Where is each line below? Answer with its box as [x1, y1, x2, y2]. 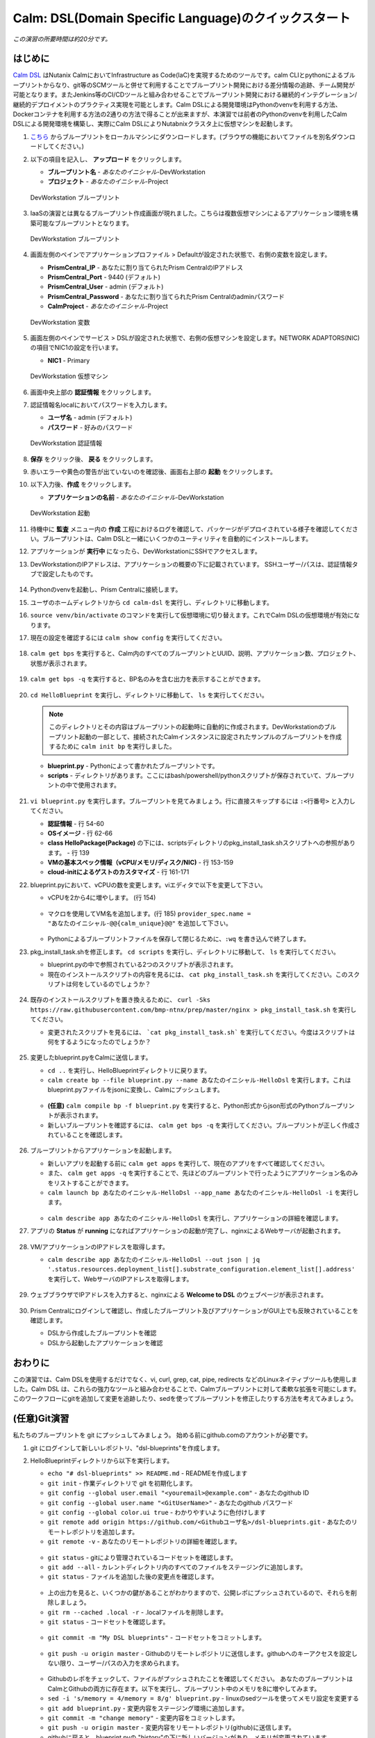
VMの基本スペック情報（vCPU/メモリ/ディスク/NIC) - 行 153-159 [47, 859, 234, 867]
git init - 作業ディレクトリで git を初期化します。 [47, 1479, 197, 1487]
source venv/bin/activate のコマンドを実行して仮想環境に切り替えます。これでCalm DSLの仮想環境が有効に [30, 611, 354, 619]
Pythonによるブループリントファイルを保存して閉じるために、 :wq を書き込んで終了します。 [47, 935, 310, 943]
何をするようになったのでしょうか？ [47, 1037, 151, 1046]
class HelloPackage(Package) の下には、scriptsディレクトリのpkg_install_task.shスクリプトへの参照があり [47, 838, 356, 847]
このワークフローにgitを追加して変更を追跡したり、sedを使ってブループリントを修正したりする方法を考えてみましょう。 [12, 1395, 358, 1403]
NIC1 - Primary [47, 356, 90, 364]
